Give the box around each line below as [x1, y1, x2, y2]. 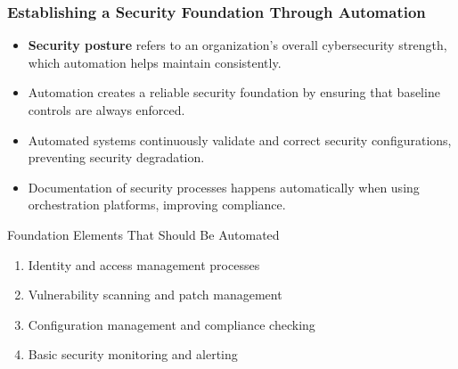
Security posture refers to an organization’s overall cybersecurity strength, [28, 36, 447, 54]
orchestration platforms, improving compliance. [28, 195, 286, 214]
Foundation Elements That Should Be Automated [7, 225, 280, 243]
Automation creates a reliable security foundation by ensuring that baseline [28, 83, 440, 102]
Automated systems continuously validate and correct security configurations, [28, 130, 452, 149]
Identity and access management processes [28, 255, 260, 274]
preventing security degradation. [28, 148, 205, 167]
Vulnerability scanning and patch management [28, 285, 282, 304]
